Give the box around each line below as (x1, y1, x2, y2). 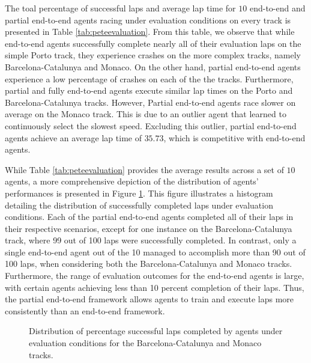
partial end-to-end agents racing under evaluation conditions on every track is (5, 13, 291, 26)
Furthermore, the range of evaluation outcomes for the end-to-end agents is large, (5, 269, 304, 282)
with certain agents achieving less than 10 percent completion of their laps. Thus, (5, 281, 304, 293)
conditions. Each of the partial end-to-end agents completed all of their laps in (5, 210, 294, 223)
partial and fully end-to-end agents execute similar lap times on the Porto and (5, 84, 293, 97)
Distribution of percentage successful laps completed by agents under (29, 325, 283, 337)
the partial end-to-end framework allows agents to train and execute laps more (5, 293, 294, 305)
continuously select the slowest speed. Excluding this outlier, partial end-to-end (5, 119, 297, 132)
